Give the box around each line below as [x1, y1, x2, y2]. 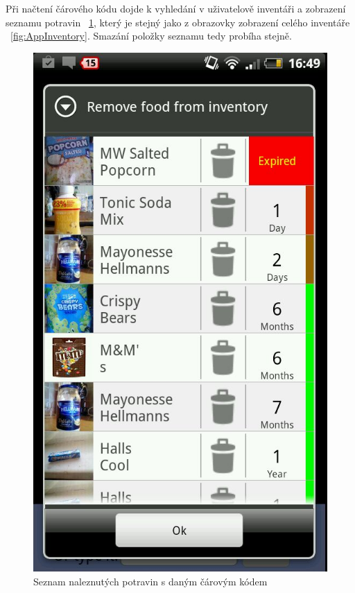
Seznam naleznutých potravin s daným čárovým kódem [33, 574, 268, 588]
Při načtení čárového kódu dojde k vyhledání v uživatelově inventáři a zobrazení [6, 1, 346, 15]
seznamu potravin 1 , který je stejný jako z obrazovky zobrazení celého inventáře [6, 15, 350, 29]
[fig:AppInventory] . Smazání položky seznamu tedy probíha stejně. [10, 28, 292, 43]
